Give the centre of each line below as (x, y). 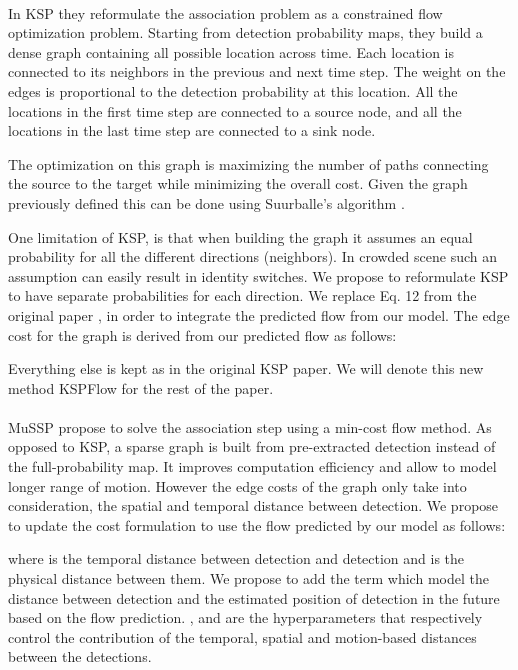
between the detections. (80, 656)
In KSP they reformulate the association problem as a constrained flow (225, 12)
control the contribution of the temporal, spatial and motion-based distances (242, 636)
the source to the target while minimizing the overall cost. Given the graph (238, 183)
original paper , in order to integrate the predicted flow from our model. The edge (259, 314)
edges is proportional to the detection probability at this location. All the (233, 90)
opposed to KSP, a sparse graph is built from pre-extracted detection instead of (252, 446)
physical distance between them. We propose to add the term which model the (248, 578)
